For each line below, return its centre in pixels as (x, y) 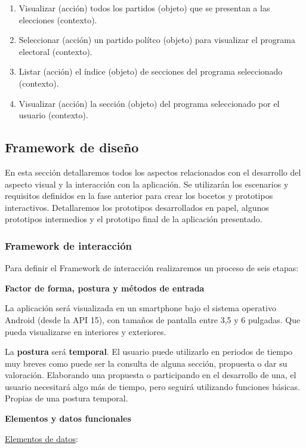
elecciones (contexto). (58, 19)
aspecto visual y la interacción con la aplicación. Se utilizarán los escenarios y (147, 184)
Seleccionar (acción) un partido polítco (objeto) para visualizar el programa (157, 40)
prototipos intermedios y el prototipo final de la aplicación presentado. (134, 219)
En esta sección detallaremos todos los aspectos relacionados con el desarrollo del (153, 172)
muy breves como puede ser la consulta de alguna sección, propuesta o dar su (146, 363)
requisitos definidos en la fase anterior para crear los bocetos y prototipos (139, 196)
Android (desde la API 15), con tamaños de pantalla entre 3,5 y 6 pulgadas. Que (153, 319)
